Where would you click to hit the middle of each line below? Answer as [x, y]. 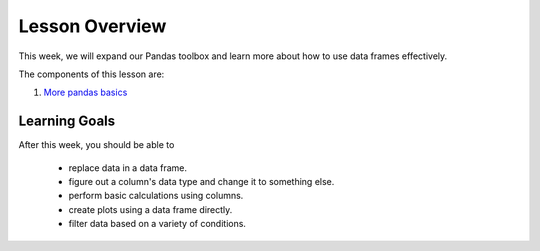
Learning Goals [67, 121]
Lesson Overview [92, 26]
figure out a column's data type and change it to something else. [201, 182]
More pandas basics [85, 92]
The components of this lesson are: [91, 74]
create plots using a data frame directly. [150, 209]
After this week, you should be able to [96, 145]
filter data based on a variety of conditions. [157, 224]
